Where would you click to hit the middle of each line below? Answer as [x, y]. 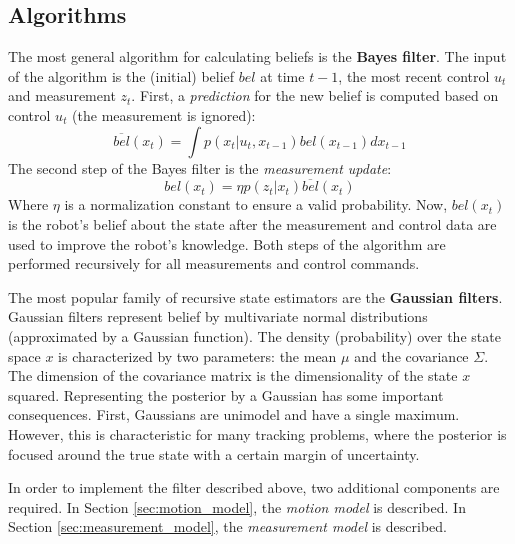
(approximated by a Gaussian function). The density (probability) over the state [254, 335]
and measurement [62, 95]
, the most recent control [414, 75]
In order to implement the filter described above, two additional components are [254, 487]
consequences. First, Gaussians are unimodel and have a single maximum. [234, 414]
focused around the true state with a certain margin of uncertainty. [214, 453]
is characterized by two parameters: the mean [197, 355]
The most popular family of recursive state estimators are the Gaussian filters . [255, 296]
